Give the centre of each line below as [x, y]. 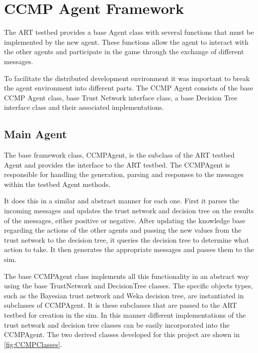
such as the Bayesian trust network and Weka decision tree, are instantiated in [124, 295]
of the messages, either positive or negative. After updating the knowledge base [125, 220]
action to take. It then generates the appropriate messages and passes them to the [129, 249]
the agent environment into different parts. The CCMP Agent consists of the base [129, 88]
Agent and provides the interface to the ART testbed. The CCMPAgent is [117, 164]
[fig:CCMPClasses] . [33, 344]
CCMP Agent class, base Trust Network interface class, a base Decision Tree [121, 97]
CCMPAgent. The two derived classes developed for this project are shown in [122, 334]
